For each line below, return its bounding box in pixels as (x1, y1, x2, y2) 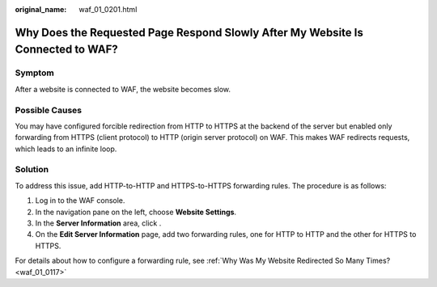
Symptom (15, 67, 54, 78)
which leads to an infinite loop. (15, 144, 117, 154)
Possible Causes (15, 104, 83, 116)
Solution (15, 164, 49, 175)
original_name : (15, 5, 67, 14)
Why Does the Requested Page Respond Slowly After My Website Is (15, 25, 363, 40)
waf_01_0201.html (78, 5, 138, 14)
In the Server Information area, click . (35, 218, 162, 228)
